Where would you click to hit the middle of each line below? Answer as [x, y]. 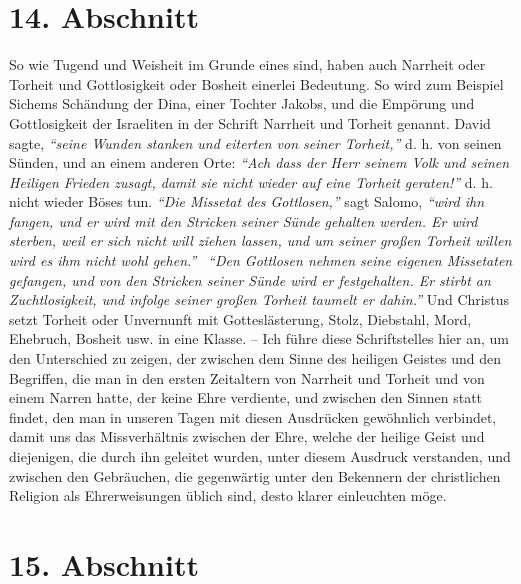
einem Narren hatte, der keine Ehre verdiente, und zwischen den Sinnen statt [246, 397]
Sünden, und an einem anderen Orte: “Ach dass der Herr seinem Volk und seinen [259, 162]
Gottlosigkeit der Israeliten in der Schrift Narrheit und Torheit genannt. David [250, 122]
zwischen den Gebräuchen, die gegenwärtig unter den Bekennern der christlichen [255, 475]
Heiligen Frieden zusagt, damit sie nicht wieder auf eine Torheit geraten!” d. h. [251, 181]
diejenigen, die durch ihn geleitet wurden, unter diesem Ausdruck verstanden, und [260, 456]
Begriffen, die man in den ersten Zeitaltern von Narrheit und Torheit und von [247, 377]
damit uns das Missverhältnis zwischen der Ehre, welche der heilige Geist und [247, 436]
